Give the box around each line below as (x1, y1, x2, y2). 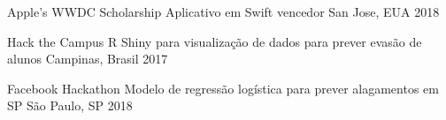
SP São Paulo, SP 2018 (7, 96, 133, 115)
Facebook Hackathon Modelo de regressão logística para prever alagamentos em (7, 79, 439, 97)
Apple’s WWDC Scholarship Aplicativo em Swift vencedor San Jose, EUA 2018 (7, 3, 440, 20)
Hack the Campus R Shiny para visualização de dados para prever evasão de (7, 32, 422, 50)
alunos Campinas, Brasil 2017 (7, 49, 168, 68)
